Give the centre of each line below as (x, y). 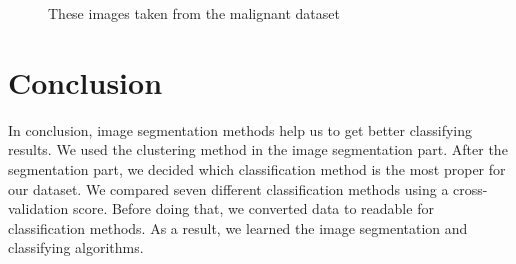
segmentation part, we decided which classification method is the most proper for (257, 168)
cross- (470, 188)
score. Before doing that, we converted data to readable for (253, 208)
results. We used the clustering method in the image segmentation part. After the (258, 149)
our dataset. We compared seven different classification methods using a (228, 188)
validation (38, 208)
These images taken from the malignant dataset (194, 13)
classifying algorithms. (76, 247)
